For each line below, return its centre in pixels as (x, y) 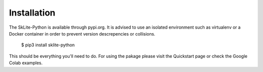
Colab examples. (26, 63)
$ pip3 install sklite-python (48, 45)
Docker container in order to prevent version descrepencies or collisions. (82, 34)
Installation (32, 13)
